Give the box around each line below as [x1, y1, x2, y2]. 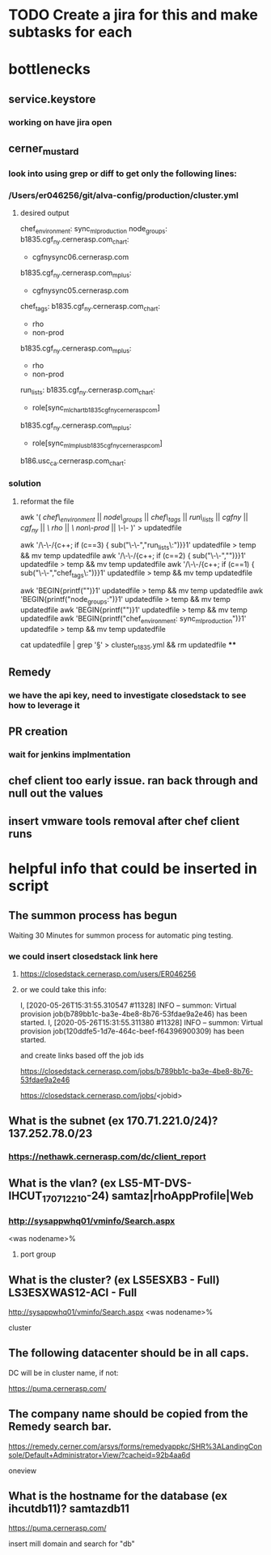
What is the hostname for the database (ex [8, 1489, 228, 1503]
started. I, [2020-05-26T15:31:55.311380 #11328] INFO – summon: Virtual [19, 1018, 263, 1028]
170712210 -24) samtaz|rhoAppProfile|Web [41, 1188, 254, 1205]
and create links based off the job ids [19, 1050, 144, 1060]
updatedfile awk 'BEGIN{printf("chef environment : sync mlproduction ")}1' [19, 613, 247, 625]
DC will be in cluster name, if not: [8, 1368, 119, 1377]
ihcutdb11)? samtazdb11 [8, 1502, 129, 1516]
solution [8, 478, 42, 489]
